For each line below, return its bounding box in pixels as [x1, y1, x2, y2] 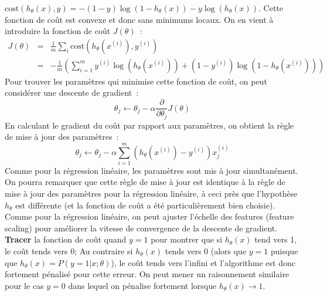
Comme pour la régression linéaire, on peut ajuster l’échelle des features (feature [5, 210, 294, 223]
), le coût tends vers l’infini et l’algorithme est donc [111, 256, 295, 268]
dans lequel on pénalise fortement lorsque [68, 279, 217, 291]
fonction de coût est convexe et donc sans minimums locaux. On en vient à [5, 13, 274, 25]
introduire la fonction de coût [5, 25, 111, 37]
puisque [270, 245, 298, 257]
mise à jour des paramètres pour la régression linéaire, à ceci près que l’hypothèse [5, 187, 298, 200]
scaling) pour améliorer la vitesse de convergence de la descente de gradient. [5, 221, 278, 234]
